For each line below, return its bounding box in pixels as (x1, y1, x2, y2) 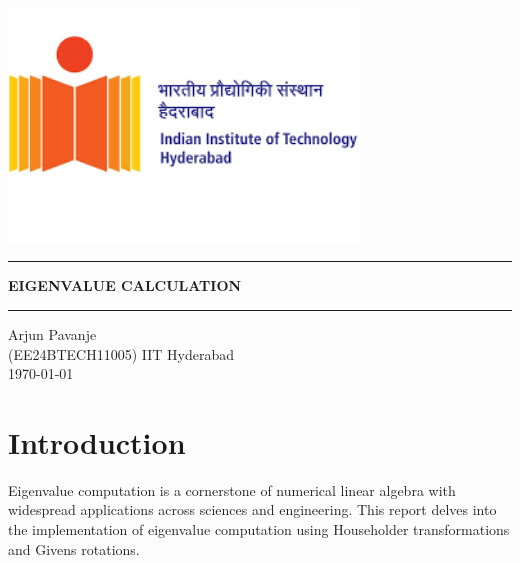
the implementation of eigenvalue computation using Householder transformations (8, 519, 510, 540)
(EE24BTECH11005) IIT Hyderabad (8, 343, 235, 364)
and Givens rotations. (8, 538, 140, 559)
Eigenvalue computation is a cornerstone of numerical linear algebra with (8, 479, 456, 500)
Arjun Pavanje (8, 323, 97, 344)
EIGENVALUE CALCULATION (8, 275, 242, 296)
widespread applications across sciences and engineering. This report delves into (8, 499, 497, 520)
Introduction (8, 421, 186, 462)
